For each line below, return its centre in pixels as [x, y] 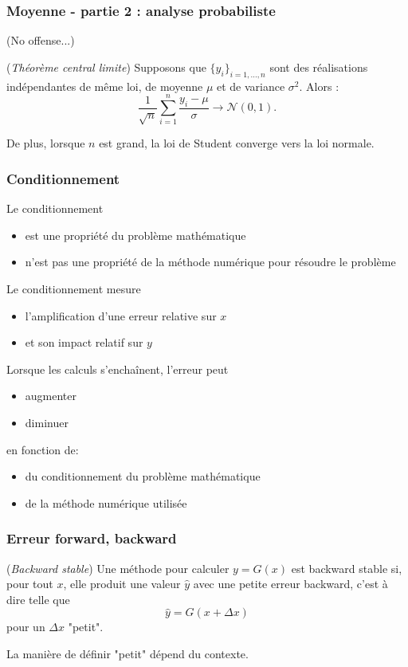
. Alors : [319, 86]
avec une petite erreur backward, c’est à [290, 584]
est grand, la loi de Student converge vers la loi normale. [237, 143]
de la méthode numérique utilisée [106, 502]
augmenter [51, 396]
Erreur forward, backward [92, 538]
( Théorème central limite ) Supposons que [106, 67]
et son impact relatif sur [84, 342]
